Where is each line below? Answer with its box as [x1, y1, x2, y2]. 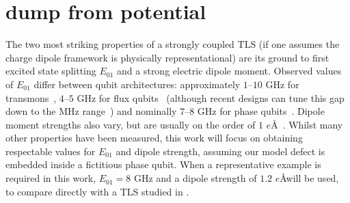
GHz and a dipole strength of [133, 171, 257, 185]
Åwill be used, [280, 171, 339, 185]
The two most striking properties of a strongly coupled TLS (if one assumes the [5, 37, 340, 51]
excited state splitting [5, 64, 96, 78]
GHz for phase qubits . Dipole [197, 104, 325, 118]
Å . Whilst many [271, 117, 343, 131]
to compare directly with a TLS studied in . [5, 184, 189, 198]
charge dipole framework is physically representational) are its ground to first [5, 50, 329, 64]
